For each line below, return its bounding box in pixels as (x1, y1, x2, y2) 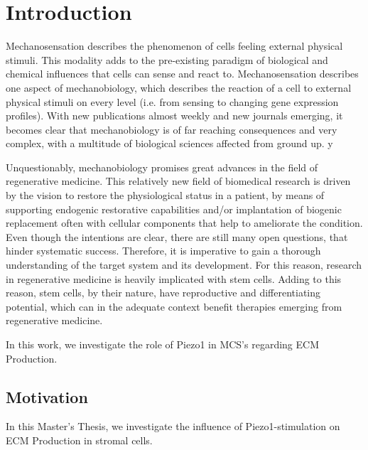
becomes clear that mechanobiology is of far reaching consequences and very (6, 122, 337, 136)
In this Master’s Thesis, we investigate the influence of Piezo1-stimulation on (6, 419, 340, 434)
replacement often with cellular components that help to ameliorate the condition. (6, 215, 363, 230)
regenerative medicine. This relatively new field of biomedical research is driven (6, 173, 351, 188)
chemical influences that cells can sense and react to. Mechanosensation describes (6, 66, 359, 81)
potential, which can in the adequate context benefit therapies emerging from (6, 299, 342, 314)
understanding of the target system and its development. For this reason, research (6, 257, 362, 272)
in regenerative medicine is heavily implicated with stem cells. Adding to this (6, 271, 342, 286)
